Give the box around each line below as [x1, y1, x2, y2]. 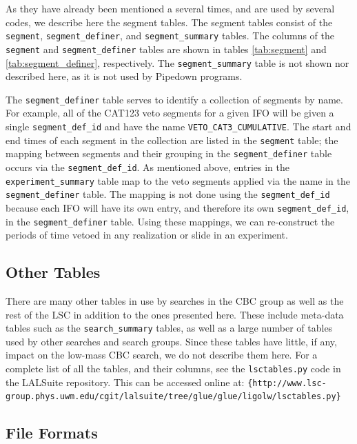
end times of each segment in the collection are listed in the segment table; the [6, 132, 338, 147]
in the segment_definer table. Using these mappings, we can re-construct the [6, 214, 335, 228]
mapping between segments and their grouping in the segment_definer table [6, 146, 332, 161]
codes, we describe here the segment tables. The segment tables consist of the [6, 14, 333, 29]
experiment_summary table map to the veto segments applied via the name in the [6, 173, 350, 188]
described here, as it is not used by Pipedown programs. [6, 69, 243, 83]
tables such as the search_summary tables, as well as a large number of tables [6, 321, 333, 335]
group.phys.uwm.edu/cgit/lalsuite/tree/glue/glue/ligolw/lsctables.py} [6, 392, 341, 402]
